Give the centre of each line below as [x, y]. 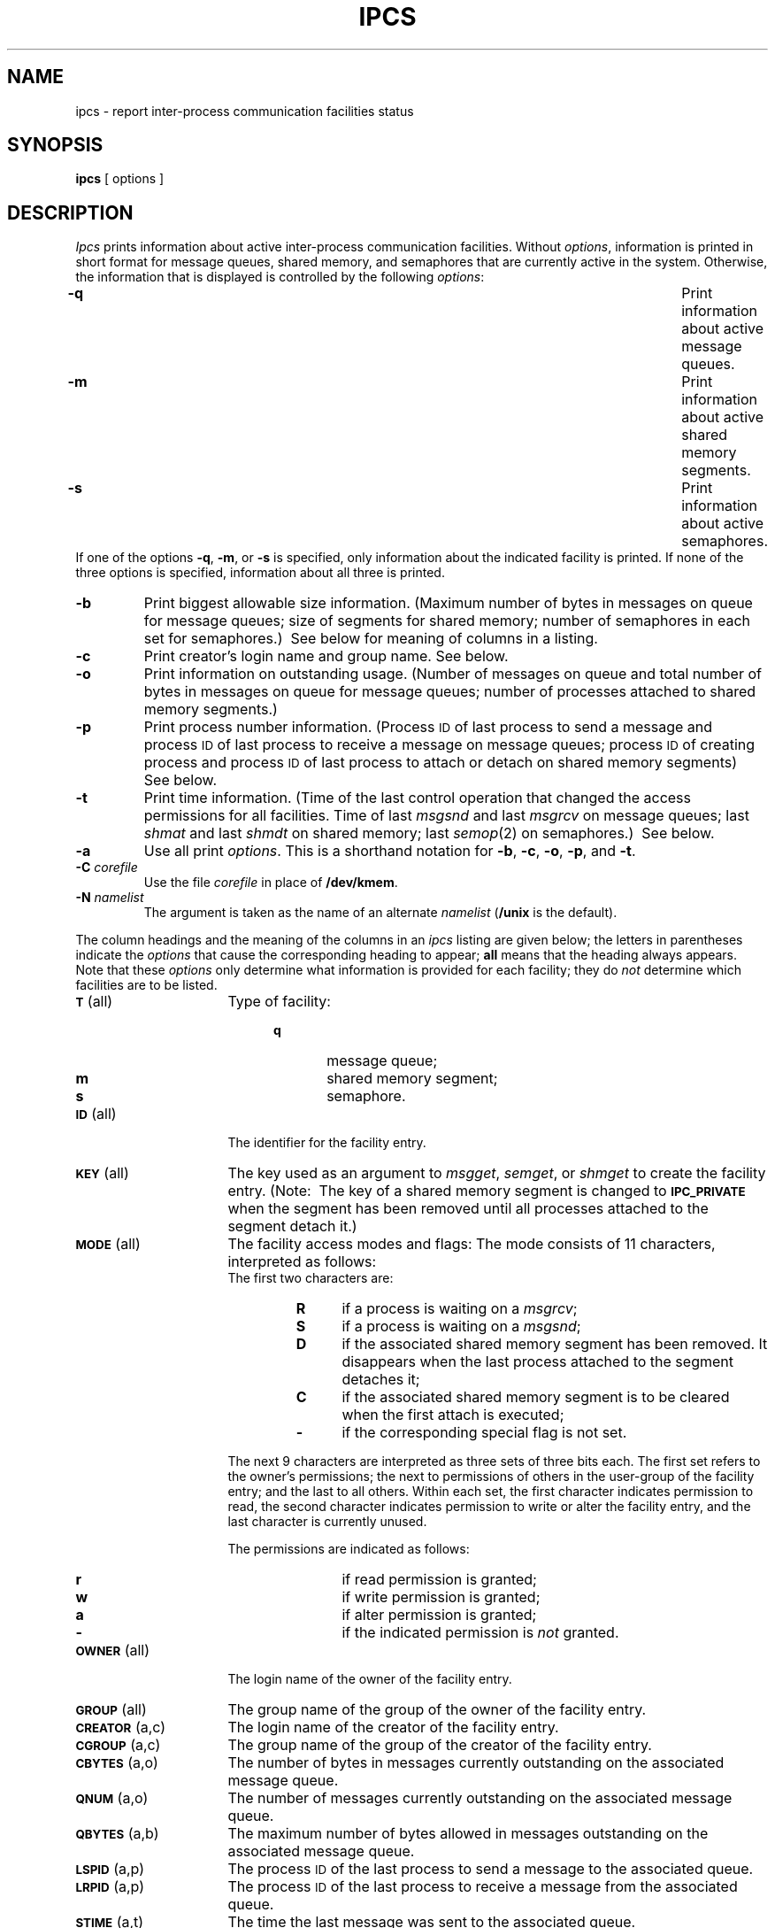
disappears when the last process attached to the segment [537, 1362]
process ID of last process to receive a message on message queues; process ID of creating [449, 745]
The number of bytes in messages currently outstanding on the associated [476, 1763]
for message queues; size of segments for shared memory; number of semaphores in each [447, 621]
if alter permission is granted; [439, 1615]
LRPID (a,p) [110, 1887]
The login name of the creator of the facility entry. [393, 1727]
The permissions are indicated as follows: [349, 1549]
